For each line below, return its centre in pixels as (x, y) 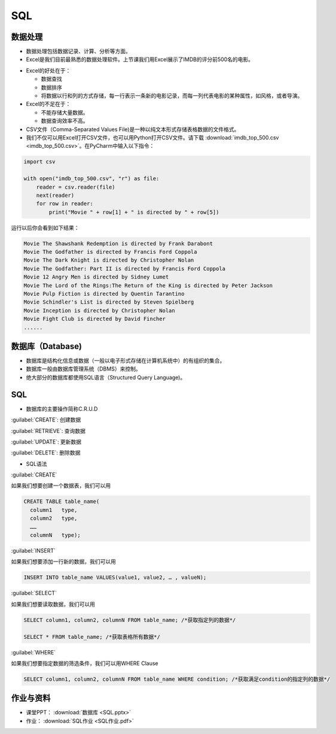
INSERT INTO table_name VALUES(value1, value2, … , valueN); (115, 577)
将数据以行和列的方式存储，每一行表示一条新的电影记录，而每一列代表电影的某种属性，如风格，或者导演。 (172, 96)
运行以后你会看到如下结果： (45, 228)
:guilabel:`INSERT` (33, 551)
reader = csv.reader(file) (76, 187)
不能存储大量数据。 (65, 112)
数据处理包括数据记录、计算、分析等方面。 (78, 51)
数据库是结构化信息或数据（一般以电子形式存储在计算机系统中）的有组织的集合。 (126, 361)
